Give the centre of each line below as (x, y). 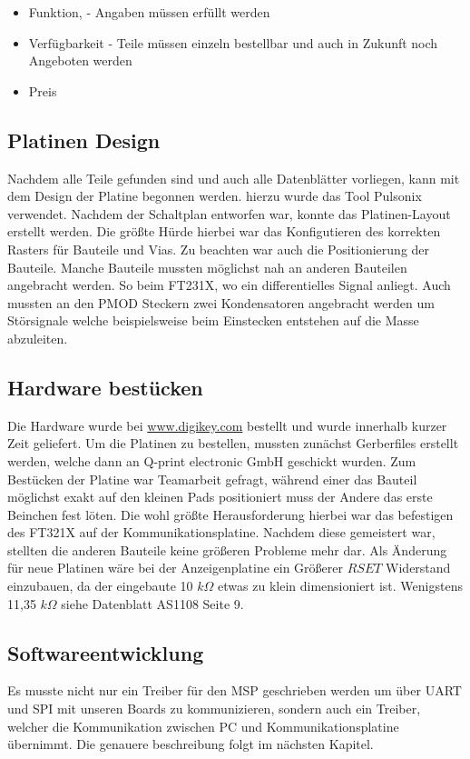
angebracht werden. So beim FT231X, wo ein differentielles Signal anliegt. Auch (229, 285)
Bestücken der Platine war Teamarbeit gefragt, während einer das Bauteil (212, 479)
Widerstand (418, 568)
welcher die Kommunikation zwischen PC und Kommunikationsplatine (203, 726)
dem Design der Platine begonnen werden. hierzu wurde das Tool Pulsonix (215, 196)
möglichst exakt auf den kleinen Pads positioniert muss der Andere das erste (220, 497)
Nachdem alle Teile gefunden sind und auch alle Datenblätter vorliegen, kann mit (234, 178)
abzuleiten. (38, 338)
